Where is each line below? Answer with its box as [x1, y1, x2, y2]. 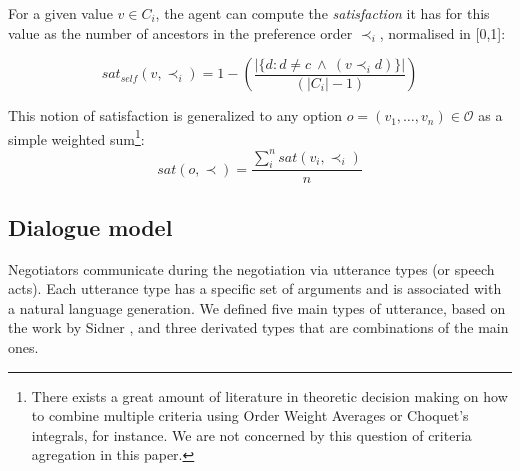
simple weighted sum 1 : [8, 125, 145, 149]
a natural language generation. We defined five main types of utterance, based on [8, 297, 506, 318]
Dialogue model [8, 211, 173, 242]
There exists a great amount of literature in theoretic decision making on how [31, 385, 508, 406]
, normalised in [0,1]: [379, 22, 506, 43]
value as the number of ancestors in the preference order [8, 22, 353, 43]
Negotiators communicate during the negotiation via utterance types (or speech [8, 258, 495, 279]
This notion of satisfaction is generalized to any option [8, 105, 343, 126]
